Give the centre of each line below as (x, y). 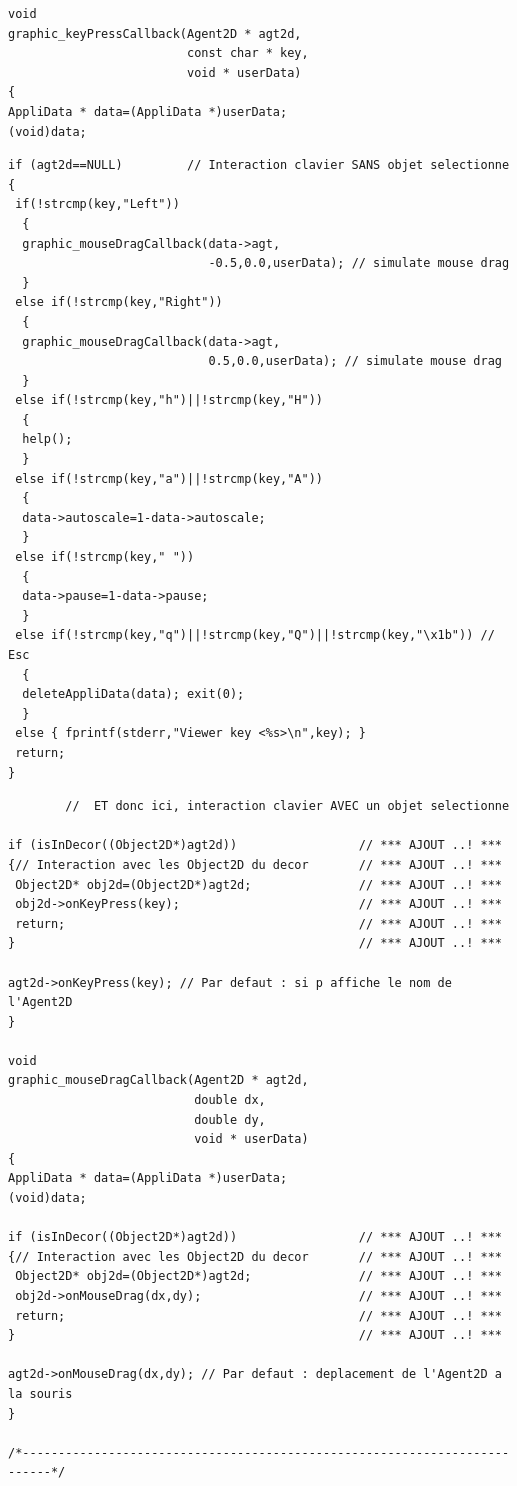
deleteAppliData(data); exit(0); (133, 694)
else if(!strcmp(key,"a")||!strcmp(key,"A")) (169, 478)
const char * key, (247, 53)
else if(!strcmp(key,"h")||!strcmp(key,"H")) (169, 400)
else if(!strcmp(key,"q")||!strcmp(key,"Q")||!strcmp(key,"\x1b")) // (255, 635)
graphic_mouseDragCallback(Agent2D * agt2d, (158, 1080)
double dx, (230, 1100)
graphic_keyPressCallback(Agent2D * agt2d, (155, 33)
